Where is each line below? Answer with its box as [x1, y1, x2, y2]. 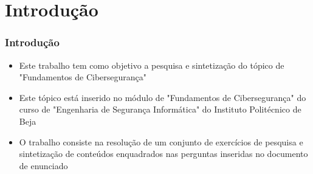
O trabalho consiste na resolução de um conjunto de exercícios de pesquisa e [19, 135, 303, 148]
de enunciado [19, 159, 68, 172]
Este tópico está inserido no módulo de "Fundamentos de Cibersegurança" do [19, 91, 306, 103]
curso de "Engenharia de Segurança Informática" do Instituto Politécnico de [19, 103, 301, 116]
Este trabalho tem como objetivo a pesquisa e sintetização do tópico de [19, 58, 284, 71]
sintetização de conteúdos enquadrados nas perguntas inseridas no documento [19, 147, 308, 160]
